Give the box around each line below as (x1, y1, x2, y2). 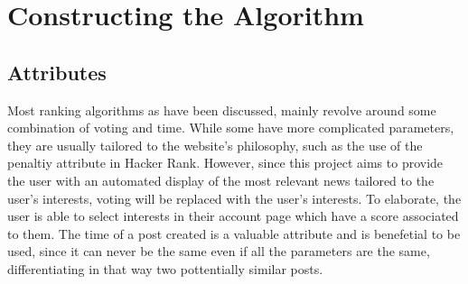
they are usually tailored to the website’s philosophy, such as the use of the (7, 135, 423, 154)
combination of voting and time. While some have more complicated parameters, (7, 118, 454, 137)
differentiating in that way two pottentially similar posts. (7, 259, 323, 278)
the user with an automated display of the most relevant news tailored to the (7, 170, 435, 189)
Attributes (7, 58, 107, 86)
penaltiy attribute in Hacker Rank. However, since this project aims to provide (7, 153, 444, 172)
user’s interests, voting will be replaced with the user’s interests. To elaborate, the (7, 188, 462, 207)
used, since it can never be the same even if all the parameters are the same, (7, 242, 430, 261)
